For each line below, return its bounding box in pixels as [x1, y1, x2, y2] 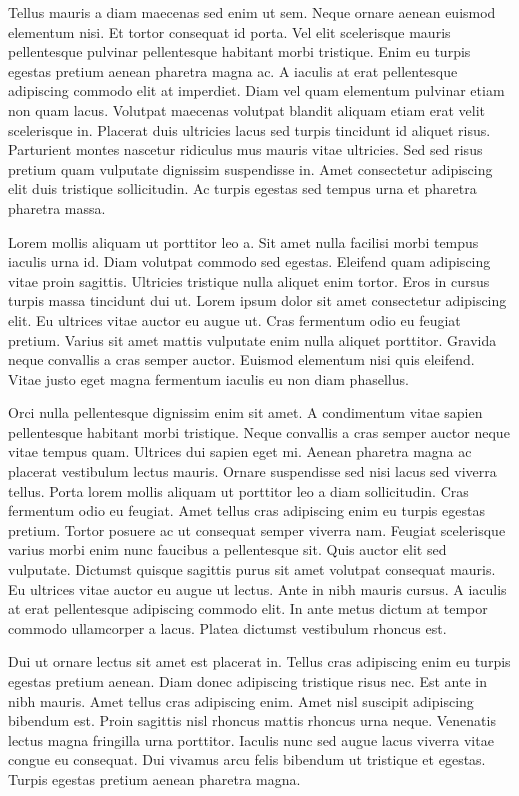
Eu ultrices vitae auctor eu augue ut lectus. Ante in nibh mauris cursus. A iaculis [8, 578, 507, 599]
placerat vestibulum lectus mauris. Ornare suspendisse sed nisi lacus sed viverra [8, 461, 497, 482]
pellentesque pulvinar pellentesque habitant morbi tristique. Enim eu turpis [8, 41, 471, 62]
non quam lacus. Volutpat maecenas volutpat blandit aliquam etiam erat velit [8, 99, 485, 120]
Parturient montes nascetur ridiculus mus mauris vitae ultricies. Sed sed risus [8, 139, 483, 160]
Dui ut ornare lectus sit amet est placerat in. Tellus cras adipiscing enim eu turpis [8, 651, 511, 672]
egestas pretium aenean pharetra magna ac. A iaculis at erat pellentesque [8, 60, 458, 81]
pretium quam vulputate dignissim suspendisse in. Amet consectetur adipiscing [8, 158, 493, 179]
